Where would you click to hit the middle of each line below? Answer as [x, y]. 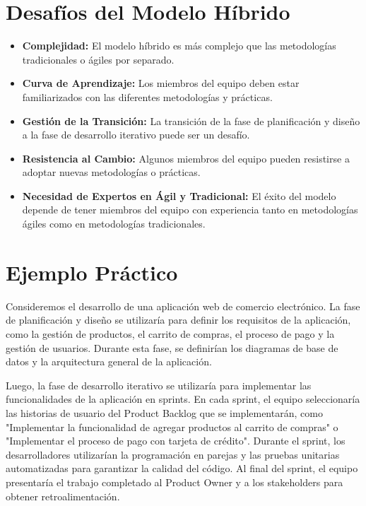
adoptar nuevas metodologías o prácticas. [111, 172]
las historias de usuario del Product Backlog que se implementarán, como [164, 412]
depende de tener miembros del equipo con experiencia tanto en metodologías [190, 210]
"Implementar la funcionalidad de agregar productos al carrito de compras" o [172, 426]
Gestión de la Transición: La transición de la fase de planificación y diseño [191, 120]
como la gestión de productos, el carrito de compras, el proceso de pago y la [170, 333]
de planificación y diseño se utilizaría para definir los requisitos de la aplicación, [178, 320]
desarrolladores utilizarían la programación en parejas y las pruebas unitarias [173, 454]
